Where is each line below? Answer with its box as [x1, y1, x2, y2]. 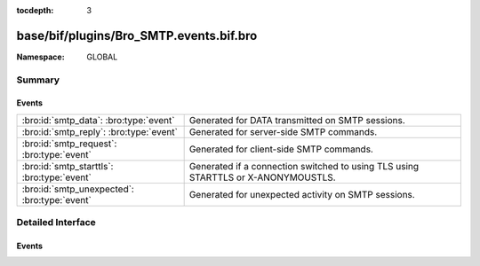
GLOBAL [86, 51, 118, 62]
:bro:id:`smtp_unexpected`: [21, 183, 135, 195]
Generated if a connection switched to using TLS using [188, 160, 420, 172]
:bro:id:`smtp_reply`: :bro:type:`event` [21, 125, 178, 137]
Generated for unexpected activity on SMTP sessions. [188, 188, 415, 200]
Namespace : [16, 51, 66, 62]
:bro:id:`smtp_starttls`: [21, 160, 114, 172]
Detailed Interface [16, 216, 97, 229]
